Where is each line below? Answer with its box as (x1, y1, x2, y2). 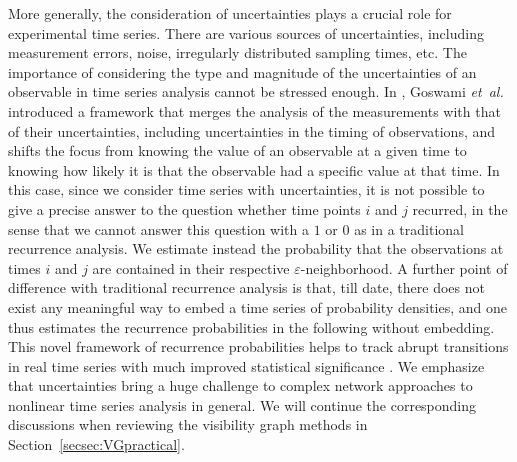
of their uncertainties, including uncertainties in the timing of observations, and (8, 120, 496, 141)
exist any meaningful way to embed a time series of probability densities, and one (8, 296, 507, 317)
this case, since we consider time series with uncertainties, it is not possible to (8, 179, 485, 200)
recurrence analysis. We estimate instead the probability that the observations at (8, 238, 504, 259)
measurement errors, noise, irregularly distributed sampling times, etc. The (8, 42, 467, 63)
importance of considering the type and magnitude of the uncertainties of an (8, 61, 477, 82)
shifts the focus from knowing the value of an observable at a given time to (8, 140, 467, 161)
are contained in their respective (92, 257, 290, 278)
